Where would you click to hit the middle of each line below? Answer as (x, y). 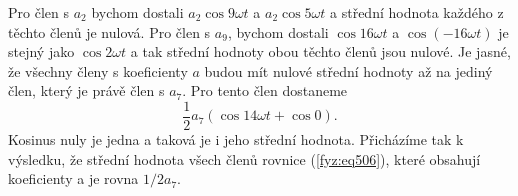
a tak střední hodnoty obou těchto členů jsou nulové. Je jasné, (320, 51)
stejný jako (41, 51)
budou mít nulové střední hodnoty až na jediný (348, 70)
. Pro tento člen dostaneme (265, 90)
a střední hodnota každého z (417, 12)
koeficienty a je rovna (73, 178)
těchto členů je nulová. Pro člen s (109, 31)
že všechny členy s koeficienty (98, 70)
